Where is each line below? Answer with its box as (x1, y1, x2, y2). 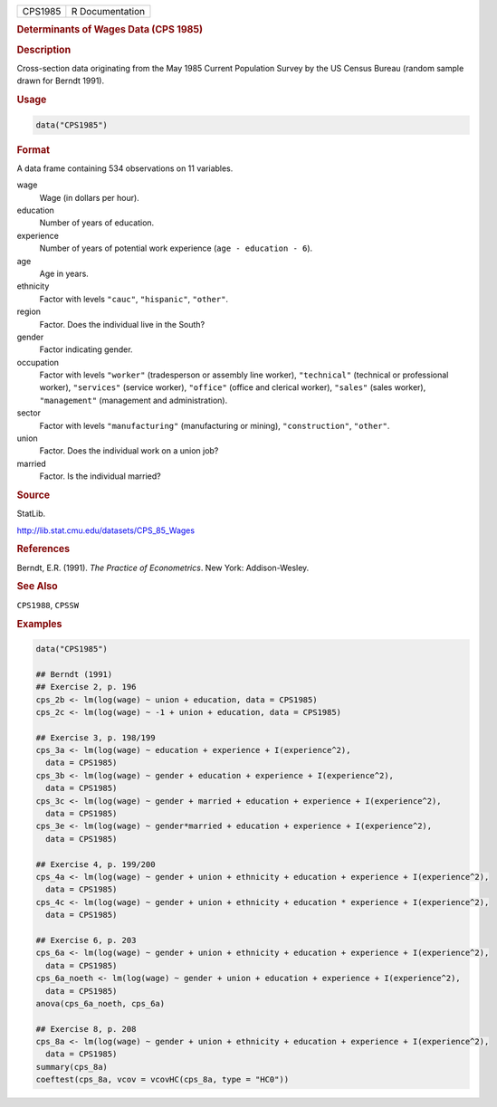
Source (16, 489, 51, 501)
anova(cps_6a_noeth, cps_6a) (35, 998, 166, 1008)
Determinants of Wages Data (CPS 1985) (16, 24, 204, 36)
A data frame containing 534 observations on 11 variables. (16, 163, 234, 174)
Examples (16, 617, 62, 630)
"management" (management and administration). (39, 395, 228, 406)
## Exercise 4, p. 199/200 (35, 859, 156, 869)
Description (16, 43, 72, 56)
